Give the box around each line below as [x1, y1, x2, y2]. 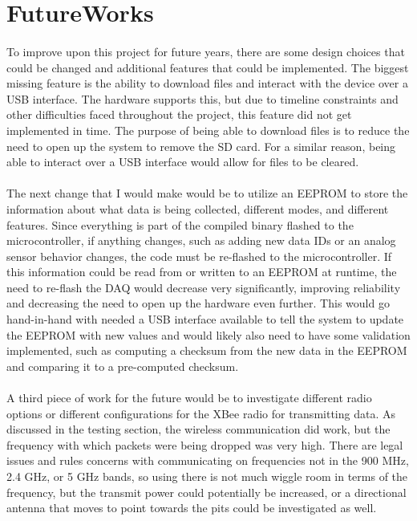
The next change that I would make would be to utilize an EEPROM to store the [6, 185, 408, 201]
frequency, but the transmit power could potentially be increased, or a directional [6, 483, 407, 500]
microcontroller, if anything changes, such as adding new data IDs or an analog [6, 232, 396, 249]
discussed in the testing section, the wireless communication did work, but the [6, 421, 391, 438]
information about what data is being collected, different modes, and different [6, 200, 389, 217]
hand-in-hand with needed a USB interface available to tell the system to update [6, 311, 404, 328]
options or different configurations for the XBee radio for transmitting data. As [6, 405, 395, 421]
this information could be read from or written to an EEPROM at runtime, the [6, 263, 397, 280]
